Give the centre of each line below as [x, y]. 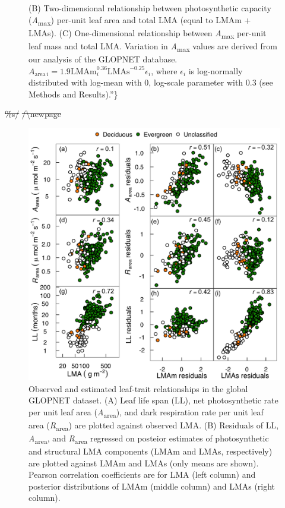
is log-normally [216, 70]
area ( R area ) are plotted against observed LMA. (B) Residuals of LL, [154, 425]
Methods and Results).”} [73, 94]
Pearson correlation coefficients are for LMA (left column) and [142, 474]
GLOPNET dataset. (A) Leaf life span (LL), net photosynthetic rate [153, 400]
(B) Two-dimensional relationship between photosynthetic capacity [150, 8]
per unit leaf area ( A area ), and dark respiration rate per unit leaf [146, 412]
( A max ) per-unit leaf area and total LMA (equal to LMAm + [140, 20]
